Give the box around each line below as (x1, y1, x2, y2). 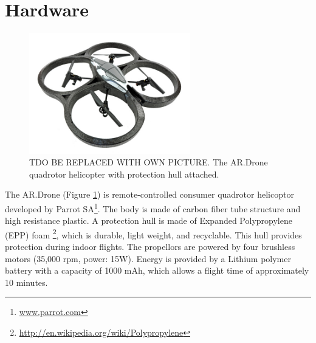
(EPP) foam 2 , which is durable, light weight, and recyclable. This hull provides (5, 226, 302, 241)
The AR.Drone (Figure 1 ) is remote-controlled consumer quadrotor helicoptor (5, 188, 294, 201)
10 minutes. (5, 275, 48, 288)
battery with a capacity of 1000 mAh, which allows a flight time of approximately (5, 264, 309, 277)
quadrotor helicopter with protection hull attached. (29, 167, 219, 180)
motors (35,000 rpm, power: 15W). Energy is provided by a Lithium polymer (5, 252, 291, 265)
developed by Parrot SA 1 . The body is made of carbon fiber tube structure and (5, 200, 301, 215)
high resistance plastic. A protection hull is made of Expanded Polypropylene (5, 214, 292, 227)
